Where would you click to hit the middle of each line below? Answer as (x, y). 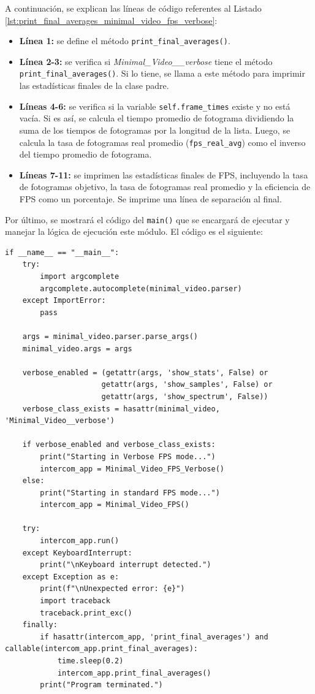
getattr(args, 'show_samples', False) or (187, 385)
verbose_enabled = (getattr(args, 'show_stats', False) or (145, 372)
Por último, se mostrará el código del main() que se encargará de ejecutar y (147, 219)
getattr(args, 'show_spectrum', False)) (185, 396)
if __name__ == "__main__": (62, 252)
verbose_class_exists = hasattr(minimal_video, (121, 409)
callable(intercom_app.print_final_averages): (101, 649)
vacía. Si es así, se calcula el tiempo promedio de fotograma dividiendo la (157, 118)
